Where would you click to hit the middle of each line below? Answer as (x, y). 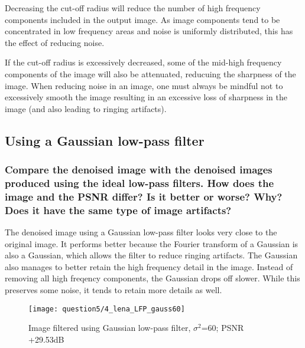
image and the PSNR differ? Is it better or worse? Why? (144, 196)
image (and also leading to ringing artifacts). (86, 108)
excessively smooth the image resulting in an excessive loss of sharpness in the (146, 97)
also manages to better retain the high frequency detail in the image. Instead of (149, 266)
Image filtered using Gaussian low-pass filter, (110, 328)
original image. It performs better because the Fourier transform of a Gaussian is (152, 243)
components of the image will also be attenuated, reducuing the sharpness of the (150, 73)
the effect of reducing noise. (55, 42)
